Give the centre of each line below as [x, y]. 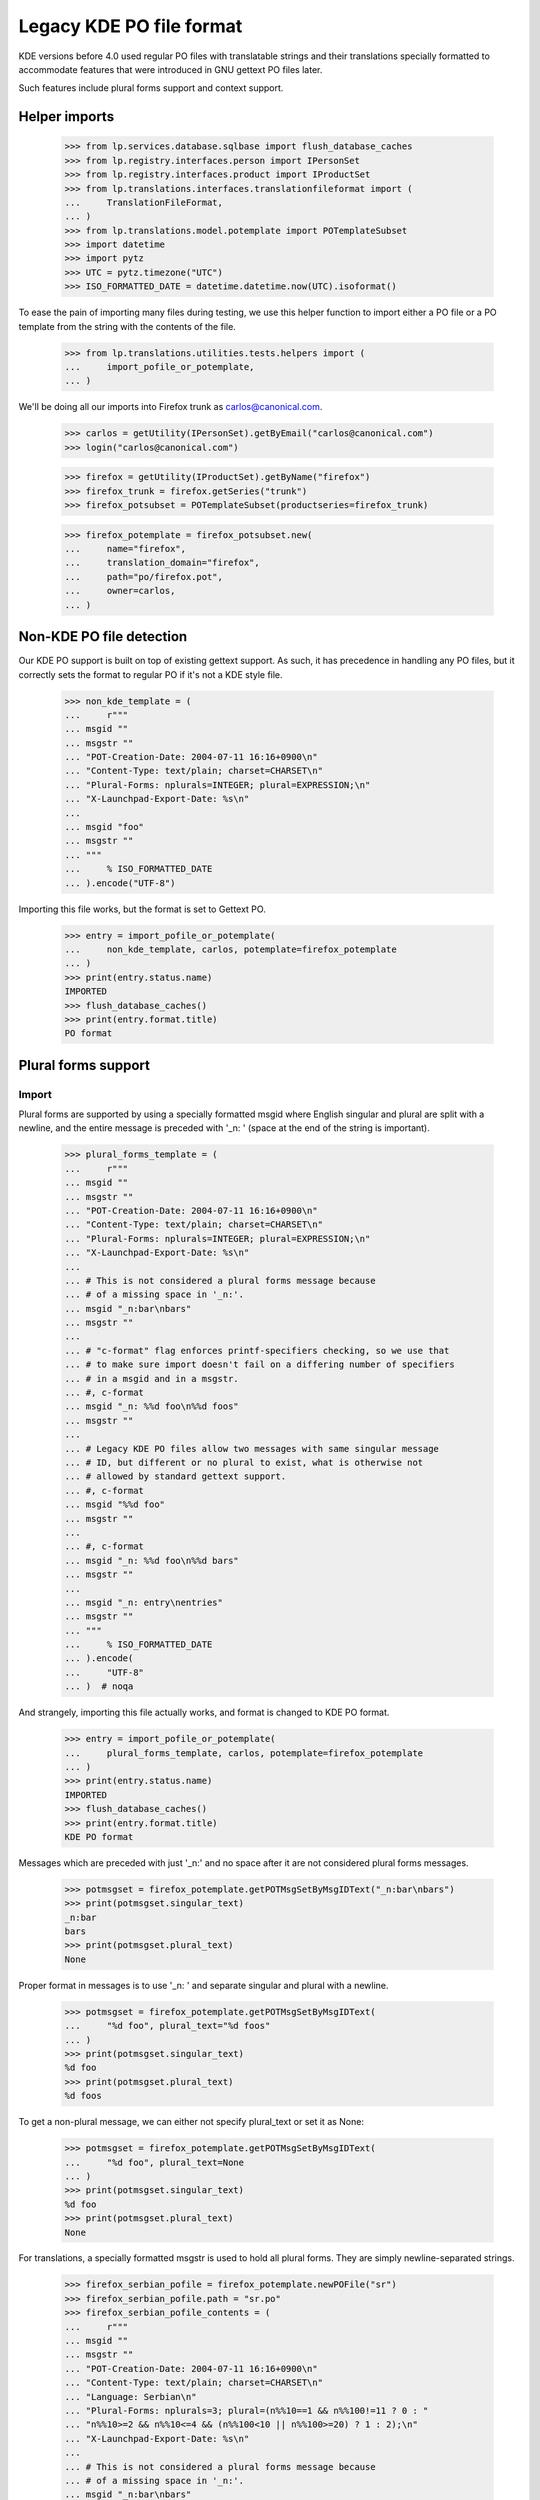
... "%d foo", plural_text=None [154, 2162]
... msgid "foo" [104, 827]
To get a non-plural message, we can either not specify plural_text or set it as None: [191, 2122]
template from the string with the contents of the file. [127, 326]
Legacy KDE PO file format [130, 26]
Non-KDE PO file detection [103, 636]
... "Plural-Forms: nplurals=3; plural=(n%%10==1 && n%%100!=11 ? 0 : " [246, 2410]
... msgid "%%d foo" [114, 1504]
